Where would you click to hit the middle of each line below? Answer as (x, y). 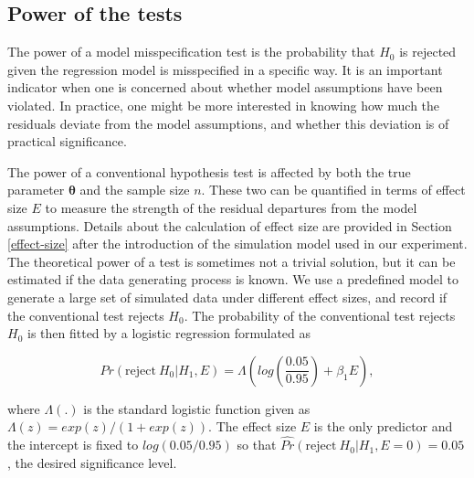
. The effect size (253, 426)
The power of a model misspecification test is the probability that (191, 52)
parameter (36, 190)
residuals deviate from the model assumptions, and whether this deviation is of (228, 123)
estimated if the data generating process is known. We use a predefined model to (233, 279)
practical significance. (67, 141)
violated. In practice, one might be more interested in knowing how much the (224, 105)
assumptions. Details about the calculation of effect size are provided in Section (230, 225)
